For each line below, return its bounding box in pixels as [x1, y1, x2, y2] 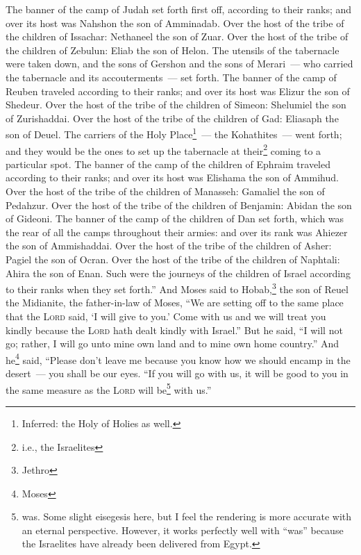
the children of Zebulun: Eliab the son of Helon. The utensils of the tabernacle [6, 42, 339, 57]
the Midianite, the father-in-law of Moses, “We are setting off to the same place [6, 295, 344, 310]
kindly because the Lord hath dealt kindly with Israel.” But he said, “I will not [6, 322, 343, 337]
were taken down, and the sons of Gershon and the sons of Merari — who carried [6, 56, 353, 71]
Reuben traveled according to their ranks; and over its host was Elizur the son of [6, 83, 350, 98]
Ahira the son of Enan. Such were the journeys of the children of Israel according [6, 265, 351, 280]
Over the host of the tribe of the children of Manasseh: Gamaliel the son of [6, 184, 325, 199]
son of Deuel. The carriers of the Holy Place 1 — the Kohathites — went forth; [6, 125, 342, 141]
